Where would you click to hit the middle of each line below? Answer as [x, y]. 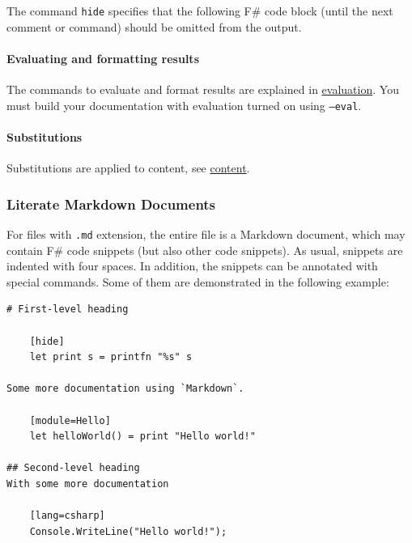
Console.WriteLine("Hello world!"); [128, 531]
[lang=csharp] [67, 516]
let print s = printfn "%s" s [111, 357]
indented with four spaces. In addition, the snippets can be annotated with [192, 266]
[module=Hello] [70, 420]
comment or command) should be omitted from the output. [154, 26]
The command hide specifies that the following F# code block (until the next [200, 11]
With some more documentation [88, 484]
